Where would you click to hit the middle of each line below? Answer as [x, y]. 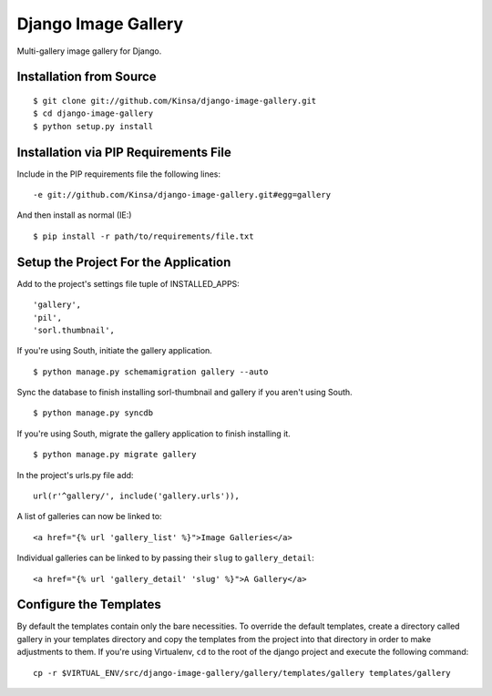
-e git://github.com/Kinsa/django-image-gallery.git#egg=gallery [182, 195]
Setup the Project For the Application [124, 262]
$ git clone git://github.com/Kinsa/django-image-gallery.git [175, 101]
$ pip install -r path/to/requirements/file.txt [143, 236]
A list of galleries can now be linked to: [90, 517]
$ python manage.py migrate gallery [115, 455]
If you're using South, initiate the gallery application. [115, 351]
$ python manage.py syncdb [93, 413]
